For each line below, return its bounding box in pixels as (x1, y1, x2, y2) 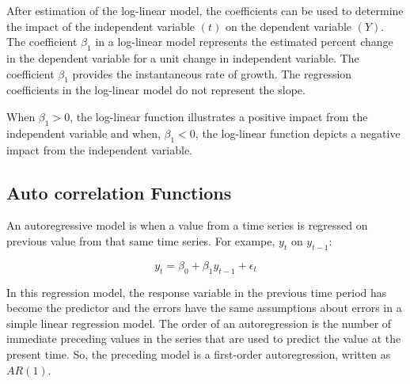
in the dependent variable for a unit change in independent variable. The (6, 49, 359, 66)
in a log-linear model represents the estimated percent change (95, 33, 393, 50)
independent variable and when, (6, 124, 161, 141)
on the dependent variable (225, 17, 352, 34)
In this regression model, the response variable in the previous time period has (6, 283, 387, 300)
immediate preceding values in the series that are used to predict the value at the (6, 330, 401, 347)
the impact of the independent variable (6, 17, 196, 34)
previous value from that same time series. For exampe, (6, 232, 275, 249)
